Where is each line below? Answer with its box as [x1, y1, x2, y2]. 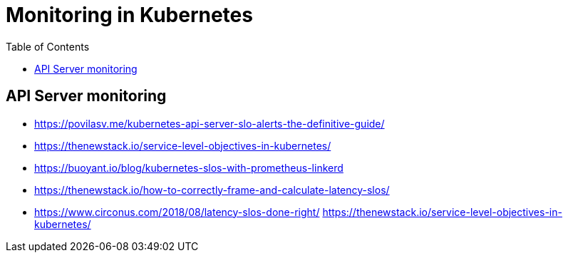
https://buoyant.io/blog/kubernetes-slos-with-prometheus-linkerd [34, 161, 344, 174]
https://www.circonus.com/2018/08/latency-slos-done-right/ [34, 205, 320, 218]
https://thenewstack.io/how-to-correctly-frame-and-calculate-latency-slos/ [34, 183, 390, 196]
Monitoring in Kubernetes [6, 3, 253, 27]
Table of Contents [6, 40, 90, 53]
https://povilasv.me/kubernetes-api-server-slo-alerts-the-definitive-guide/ [34, 117, 385, 130]
